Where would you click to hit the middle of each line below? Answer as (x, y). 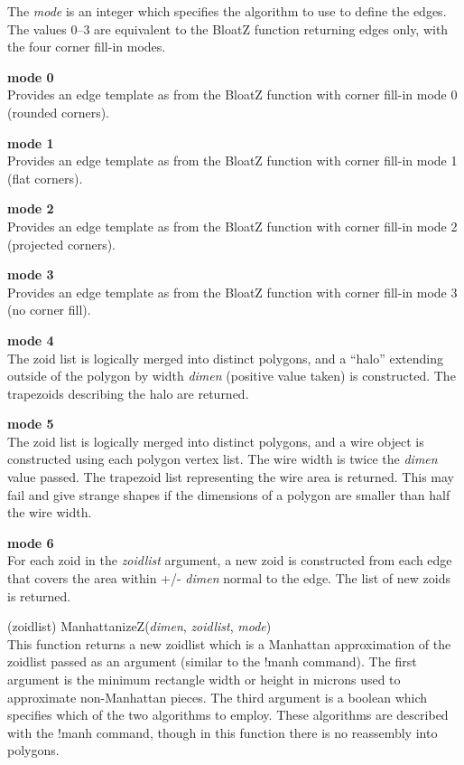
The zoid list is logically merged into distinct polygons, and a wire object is (216, 441)
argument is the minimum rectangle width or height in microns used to (204, 679)
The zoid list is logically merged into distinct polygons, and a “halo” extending (225, 358)
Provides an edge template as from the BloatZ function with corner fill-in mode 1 (232, 161)
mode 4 (31, 340)
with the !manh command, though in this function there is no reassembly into (223, 732)
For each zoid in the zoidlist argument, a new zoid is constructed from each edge (230, 560)
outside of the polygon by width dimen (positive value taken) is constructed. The (232, 376)
